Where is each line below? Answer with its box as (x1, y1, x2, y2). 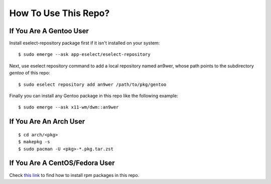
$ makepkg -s (18, 139, 50, 145)
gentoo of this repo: (9, 70, 50, 76)
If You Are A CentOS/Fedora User (9, 159, 115, 167)
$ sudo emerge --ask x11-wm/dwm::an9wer (18, 105, 119, 110)
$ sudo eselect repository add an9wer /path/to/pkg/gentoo (18, 81, 167, 87)
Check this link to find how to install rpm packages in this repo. (9, 172, 140, 178)
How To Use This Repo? (9, 8, 110, 19)
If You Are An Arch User (9, 117, 85, 126)
